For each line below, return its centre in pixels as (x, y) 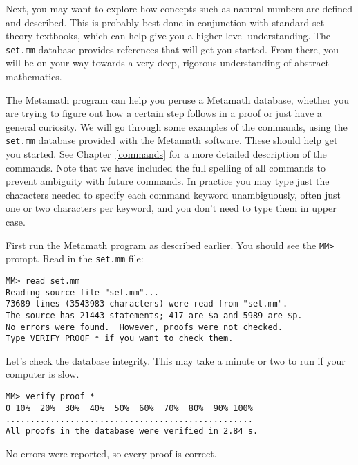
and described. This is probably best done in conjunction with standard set (165, 22)
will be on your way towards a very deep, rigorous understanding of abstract (168, 63)
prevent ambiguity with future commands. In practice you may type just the (168, 181)
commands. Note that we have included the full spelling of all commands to (166, 167)
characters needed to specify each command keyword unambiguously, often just (173, 194)
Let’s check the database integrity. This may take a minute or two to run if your (176, 360)
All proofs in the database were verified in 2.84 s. (132, 431)
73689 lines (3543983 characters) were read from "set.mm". (147, 304)
